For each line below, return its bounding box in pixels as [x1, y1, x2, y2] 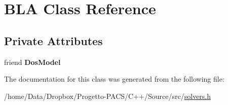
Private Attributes [4, 32, 103, 48]
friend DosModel [4, 56, 61, 67]
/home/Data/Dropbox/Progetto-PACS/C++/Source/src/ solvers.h [4, 90, 211, 101]
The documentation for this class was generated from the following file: [4, 74, 224, 84]
